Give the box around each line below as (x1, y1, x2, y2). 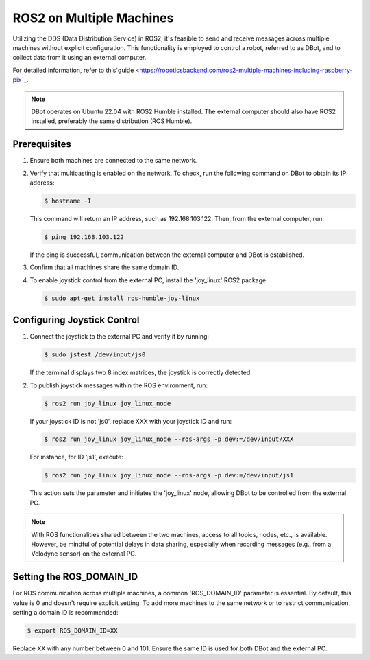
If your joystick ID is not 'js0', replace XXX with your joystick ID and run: (29, 417, 232, 425)
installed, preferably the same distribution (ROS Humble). (31, 117, 193, 125)
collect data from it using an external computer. (12, 54, 147, 62)
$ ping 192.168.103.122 (44, 233, 125, 240)
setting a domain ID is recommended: (12, 608, 119, 617)
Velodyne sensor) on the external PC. (31, 549, 137, 558)
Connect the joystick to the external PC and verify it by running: (29, 332, 209, 341)
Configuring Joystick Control (12, 315, 140, 326)
